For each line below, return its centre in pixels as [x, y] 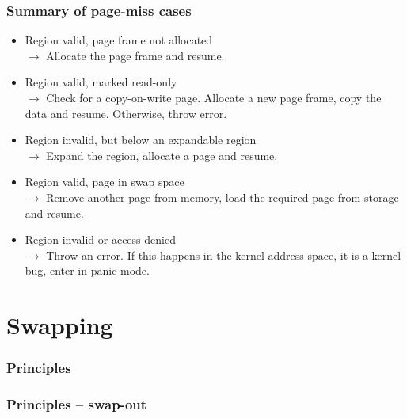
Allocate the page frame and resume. [135, 55]
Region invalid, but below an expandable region [141, 140]
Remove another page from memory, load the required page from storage [223, 197]
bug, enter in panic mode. [87, 270]
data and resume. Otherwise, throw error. [126, 113]
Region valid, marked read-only [101, 82]
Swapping [60, 325]
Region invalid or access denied [100, 239]
